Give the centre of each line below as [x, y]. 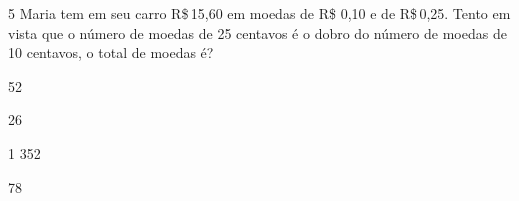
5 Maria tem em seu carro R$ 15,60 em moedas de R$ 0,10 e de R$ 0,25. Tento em [259, 13]
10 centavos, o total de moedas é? [111, 52]
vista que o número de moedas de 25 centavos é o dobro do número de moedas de [257, 32]
